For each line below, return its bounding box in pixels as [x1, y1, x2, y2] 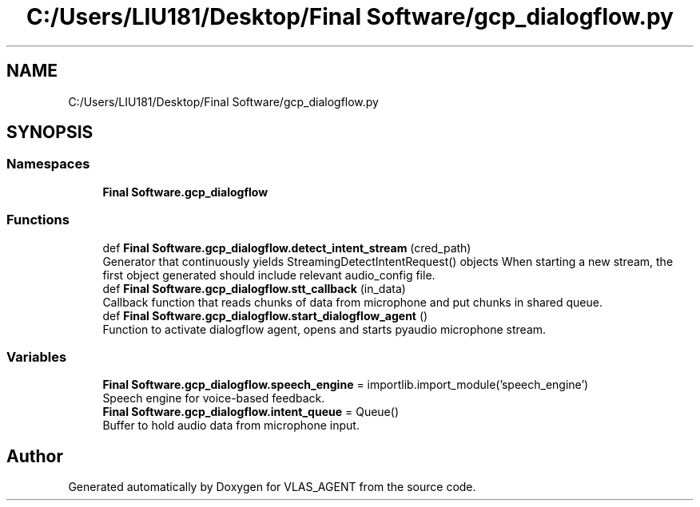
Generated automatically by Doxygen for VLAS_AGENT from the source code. [68, 480, 476, 494]
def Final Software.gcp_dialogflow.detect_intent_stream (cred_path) [102, 240, 471, 255]
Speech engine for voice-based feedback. [102, 391, 325, 406]
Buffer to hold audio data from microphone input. [102, 418, 360, 433]
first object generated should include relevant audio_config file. [102, 267, 436, 282]
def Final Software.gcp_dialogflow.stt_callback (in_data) [102, 281, 406, 295]
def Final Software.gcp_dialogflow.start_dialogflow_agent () [102, 308, 428, 323]
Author [6, 446, 63, 466]
